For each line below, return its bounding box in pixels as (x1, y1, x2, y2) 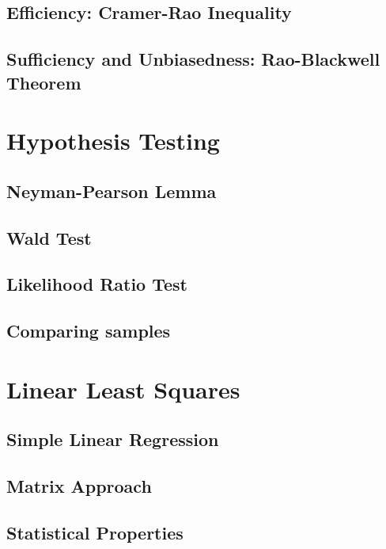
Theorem (6, 70, 81, 94)
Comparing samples (6, 318, 171, 343)
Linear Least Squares (6, 372, 240, 405)
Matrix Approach (6, 474, 152, 498)
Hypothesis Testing (6, 124, 220, 157)
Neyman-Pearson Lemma (6, 178, 217, 203)
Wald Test (6, 225, 92, 250)
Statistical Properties (6, 520, 184, 544)
